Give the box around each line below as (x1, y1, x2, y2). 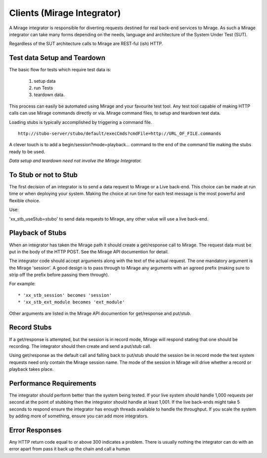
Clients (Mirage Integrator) (9, 7, 121, 18)
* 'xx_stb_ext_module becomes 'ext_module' (18, 299, 125, 305)
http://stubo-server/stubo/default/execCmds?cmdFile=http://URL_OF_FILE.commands (18, 130, 222, 136)
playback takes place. (9, 366, 54, 372)
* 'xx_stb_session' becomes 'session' (18, 292, 112, 298)
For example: (9, 281, 36, 287)
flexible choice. (9, 197, 41, 203)
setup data (34, 78, 56, 84)
